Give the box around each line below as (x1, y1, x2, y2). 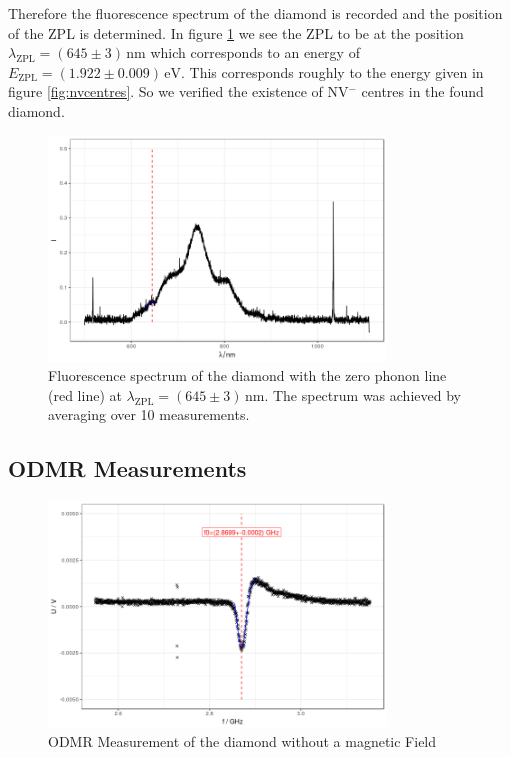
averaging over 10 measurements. (48, 404, 250, 425)
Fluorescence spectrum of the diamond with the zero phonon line (48, 365, 447, 386)
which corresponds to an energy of (150, 42, 360, 63)
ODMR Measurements (8, 453, 247, 484)
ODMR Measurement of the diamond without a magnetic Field (48, 730, 437, 751)
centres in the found (361, 81, 484, 102)
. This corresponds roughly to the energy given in (181, 61, 484, 82)
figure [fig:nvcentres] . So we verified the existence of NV (8, 81, 349, 102)
